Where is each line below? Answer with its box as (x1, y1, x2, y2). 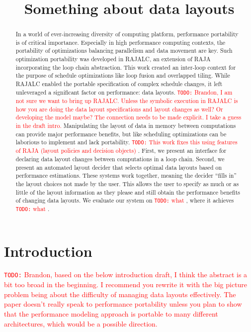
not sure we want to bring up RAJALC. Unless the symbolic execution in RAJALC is (15, 96, 238, 105)
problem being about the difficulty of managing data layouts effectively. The (4, 289, 236, 299)
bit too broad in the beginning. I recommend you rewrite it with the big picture (4, 279, 248, 290)
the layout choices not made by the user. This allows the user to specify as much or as (15, 179, 239, 188)
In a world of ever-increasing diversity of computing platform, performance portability (15, 30, 239, 38)
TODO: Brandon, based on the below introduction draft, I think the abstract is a (4, 269, 248, 280)
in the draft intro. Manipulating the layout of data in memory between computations (15, 121, 236, 129)
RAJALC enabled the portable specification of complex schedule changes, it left (15, 80, 223, 88)
